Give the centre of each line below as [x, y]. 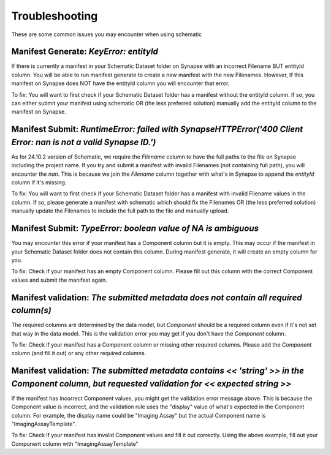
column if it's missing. [39, 182]
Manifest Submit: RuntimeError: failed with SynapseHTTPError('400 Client [157, 130]
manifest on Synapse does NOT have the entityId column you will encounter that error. [120, 83]
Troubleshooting [55, 16]
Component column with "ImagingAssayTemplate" [75, 443]
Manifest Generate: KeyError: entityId [85, 52]
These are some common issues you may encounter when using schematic [107, 34]
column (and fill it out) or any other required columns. [79, 353]
